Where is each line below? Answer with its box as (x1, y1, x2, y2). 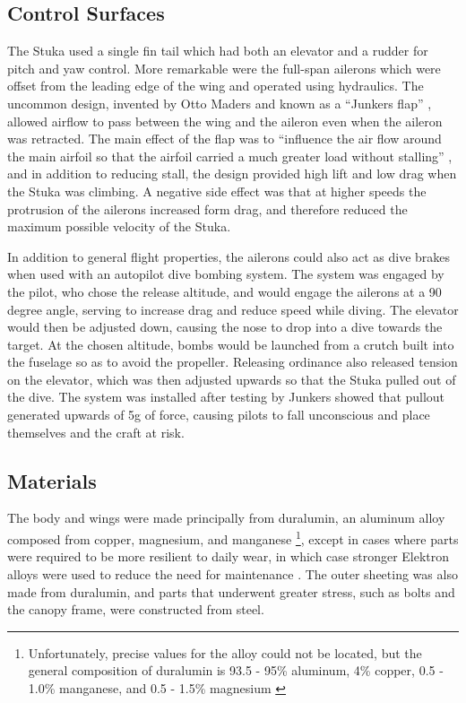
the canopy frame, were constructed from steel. (7, 600, 264, 619)
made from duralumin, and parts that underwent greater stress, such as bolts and (7, 582, 455, 601)
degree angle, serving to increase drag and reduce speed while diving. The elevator (7, 299, 459, 318)
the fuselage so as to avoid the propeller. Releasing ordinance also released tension (7, 352, 458, 371)
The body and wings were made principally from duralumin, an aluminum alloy (7, 508, 445, 527)
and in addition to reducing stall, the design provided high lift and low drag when (7, 164, 457, 183)
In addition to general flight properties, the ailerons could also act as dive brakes (7, 247, 451, 265)
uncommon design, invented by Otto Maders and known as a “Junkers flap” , (7, 93, 432, 112)
